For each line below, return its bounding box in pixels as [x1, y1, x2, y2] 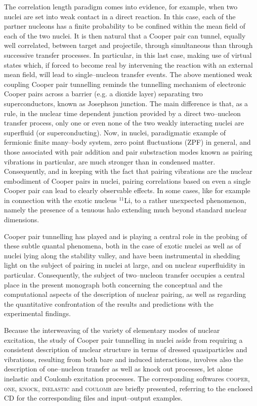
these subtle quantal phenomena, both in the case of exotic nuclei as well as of [4, 241, 241, 251]
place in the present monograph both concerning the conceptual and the [4, 279, 222, 289]
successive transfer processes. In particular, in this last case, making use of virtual [4, 49, 252, 60]
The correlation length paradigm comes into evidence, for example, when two [4, 1, 238, 11]
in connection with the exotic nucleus [4, 195, 117, 205]
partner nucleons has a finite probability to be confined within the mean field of [4, 21, 246, 31]
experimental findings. [4, 308, 71, 319]
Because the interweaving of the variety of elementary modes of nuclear [4, 325, 220, 335]
